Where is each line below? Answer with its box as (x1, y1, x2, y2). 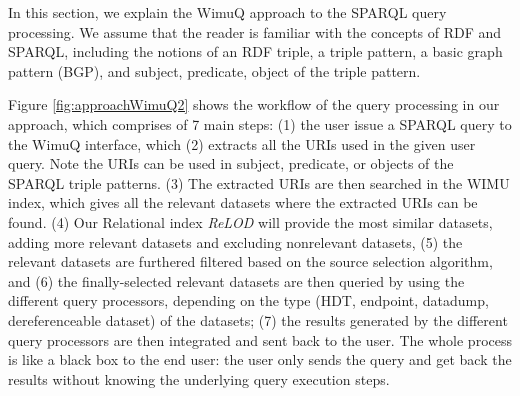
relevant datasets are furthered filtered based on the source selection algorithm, (8, 251, 493, 272)
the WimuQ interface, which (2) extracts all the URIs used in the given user (8, 133, 476, 154)
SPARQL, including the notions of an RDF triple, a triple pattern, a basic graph (8, 41, 503, 62)
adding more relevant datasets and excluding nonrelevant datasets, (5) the (8, 231, 463, 252)
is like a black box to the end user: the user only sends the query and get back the (8, 349, 512, 370)
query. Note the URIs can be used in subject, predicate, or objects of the (8, 153, 454, 174)
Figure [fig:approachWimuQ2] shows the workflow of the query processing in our (8, 94, 500, 115)
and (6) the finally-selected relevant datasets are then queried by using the (8, 270, 465, 291)
